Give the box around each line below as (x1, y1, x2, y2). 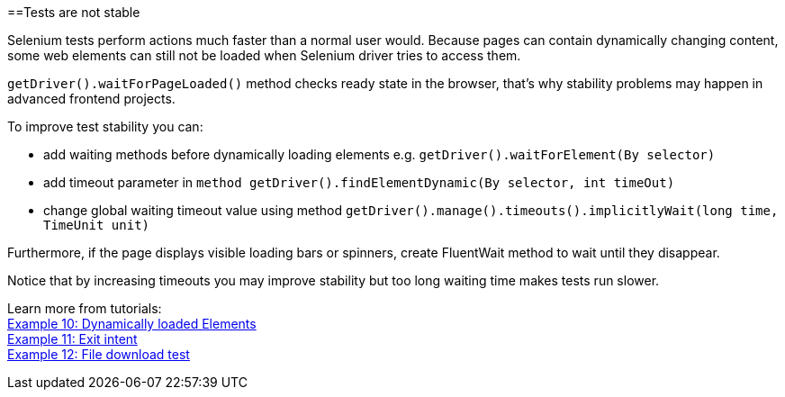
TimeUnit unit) (43, 218, 150, 232)
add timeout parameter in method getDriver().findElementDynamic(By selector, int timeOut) (43, 175, 675, 190)
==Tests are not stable (7, 5, 140, 20)
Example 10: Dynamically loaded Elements (7, 316, 257, 331)
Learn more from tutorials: (7, 301, 162, 316)
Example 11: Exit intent (7, 331, 138, 347)
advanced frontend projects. (7, 91, 176, 106)
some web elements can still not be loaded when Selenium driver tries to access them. (7, 48, 521, 63)
